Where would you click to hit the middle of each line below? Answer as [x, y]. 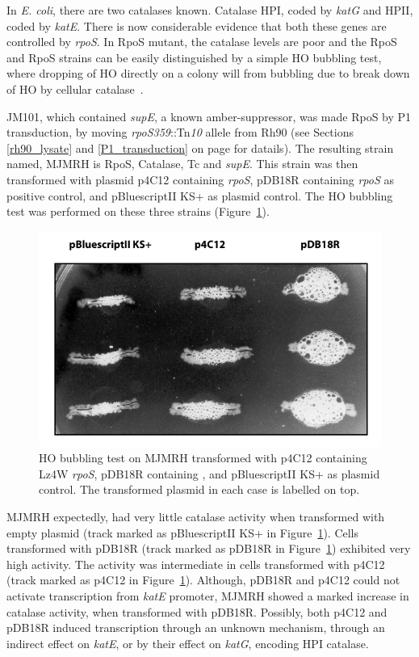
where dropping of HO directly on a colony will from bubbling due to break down [208, 73]
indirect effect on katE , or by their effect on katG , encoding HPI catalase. [188, 643]
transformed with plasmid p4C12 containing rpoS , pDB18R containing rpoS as [200, 179]
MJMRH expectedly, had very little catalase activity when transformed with [196, 516]
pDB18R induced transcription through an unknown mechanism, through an [196, 628]
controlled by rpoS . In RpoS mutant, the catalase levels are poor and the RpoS [202, 42]
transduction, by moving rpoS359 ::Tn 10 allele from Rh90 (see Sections [180, 132]
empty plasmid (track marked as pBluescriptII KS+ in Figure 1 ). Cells [183, 532]
